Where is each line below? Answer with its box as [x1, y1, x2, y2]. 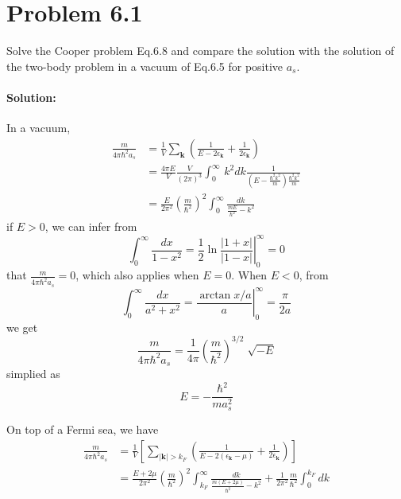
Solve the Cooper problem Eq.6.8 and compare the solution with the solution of [6, 42, 395, 59]
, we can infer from [44, 218, 137, 235]
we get [6, 318, 38, 335]
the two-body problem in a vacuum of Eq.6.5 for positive [6, 57, 283, 74]
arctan [199, 289, 231, 301]
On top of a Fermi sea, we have [6, 420, 159, 437]
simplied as [6, 365, 60, 382]
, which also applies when [75, 267, 199, 283]
